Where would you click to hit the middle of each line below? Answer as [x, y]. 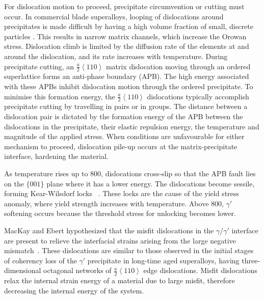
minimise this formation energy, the [60, 96]
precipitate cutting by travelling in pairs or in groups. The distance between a [126, 106]
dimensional [23, 270]
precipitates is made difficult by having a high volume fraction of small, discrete [129, 26]
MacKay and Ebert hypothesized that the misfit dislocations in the [109, 230]
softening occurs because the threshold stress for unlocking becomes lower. [120, 213]
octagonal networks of [77, 270]
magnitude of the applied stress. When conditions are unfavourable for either [124, 136]
